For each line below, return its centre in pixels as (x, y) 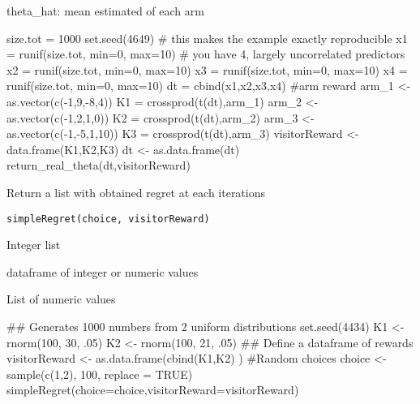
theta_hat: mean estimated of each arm (105, 11)
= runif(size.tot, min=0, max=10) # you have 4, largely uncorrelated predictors (206, 54)
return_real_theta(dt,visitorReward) (99, 165)
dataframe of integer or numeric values (103, 271)
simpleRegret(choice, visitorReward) (108, 219)
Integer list (34, 245)
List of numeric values (61, 299)
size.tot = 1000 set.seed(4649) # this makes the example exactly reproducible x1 (207, 38)
